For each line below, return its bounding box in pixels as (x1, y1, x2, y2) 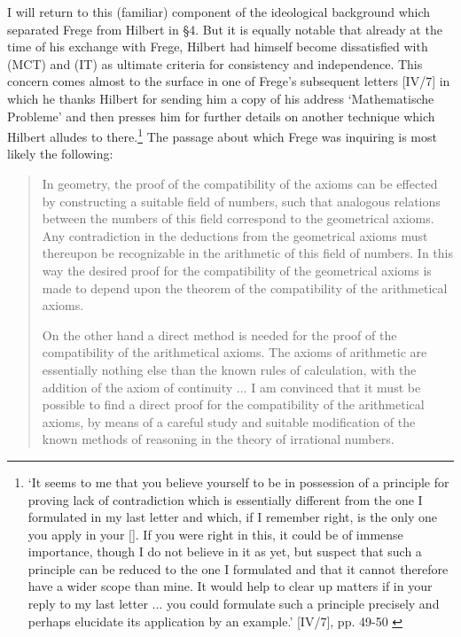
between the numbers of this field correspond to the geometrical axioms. (42, 209, 434, 228)
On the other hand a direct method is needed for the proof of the (42, 325, 397, 344)
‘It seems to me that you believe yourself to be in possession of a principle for (27, 472, 449, 491)
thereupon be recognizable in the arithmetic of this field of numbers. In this (42, 244, 453, 262)
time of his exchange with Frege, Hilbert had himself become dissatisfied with (7, 37, 428, 56)
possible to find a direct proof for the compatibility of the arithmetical (42, 395, 425, 414)
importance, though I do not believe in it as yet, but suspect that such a (27, 542, 422, 561)
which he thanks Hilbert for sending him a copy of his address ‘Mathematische (7, 89, 434, 107)
